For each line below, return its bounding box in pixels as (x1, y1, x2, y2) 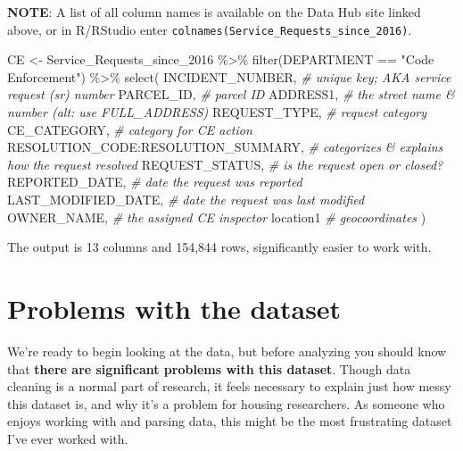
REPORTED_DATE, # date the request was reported (7, 172, 302, 191)
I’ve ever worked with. (7, 429, 128, 447)
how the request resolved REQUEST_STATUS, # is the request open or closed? (7, 155, 443, 173)
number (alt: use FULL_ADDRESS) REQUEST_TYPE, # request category (7, 103, 427, 121)
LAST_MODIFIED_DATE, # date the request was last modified (7, 190, 365, 208)
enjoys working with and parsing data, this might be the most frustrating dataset (7, 412, 452, 430)
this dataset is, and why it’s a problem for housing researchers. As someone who (7, 394, 445, 413)
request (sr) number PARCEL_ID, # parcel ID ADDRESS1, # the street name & (7, 85, 455, 104)
